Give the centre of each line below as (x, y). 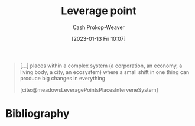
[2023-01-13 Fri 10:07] (99, 38)
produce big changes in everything (63, 78)
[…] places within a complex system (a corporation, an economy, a (101, 66)
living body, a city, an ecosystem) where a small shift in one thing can (105, 72)
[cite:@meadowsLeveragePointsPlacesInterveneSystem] (89, 89)
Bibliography (38, 114)
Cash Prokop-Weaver (99, 27)
